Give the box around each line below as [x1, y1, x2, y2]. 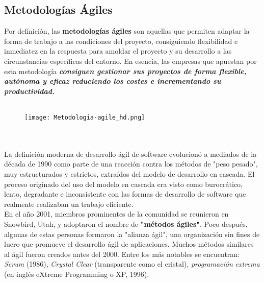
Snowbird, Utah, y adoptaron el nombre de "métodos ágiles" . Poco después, [4, 218, 248, 229]
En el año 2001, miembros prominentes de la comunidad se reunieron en [4, 208, 229, 219]
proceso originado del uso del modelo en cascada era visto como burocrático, [4, 178, 243, 189]
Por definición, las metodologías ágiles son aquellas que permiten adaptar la [4, 26, 250, 36]
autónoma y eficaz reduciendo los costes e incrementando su [4, 76, 221, 86]
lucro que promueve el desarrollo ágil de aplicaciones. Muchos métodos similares [4, 239, 254, 249]
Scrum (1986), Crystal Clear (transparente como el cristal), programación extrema [4, 258, 260, 269]
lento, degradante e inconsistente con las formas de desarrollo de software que [4, 188, 246, 199]
